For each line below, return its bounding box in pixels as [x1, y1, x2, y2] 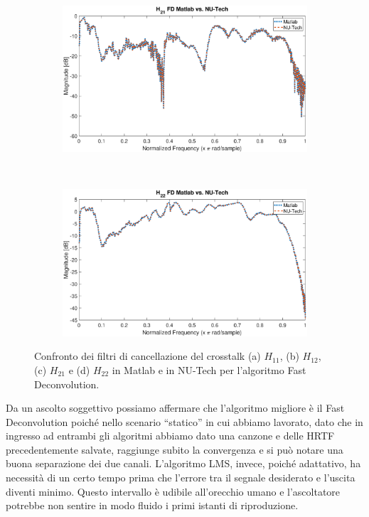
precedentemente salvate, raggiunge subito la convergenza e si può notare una [6, 442, 343, 457]
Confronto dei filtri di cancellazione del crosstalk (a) [34, 348, 261, 363]
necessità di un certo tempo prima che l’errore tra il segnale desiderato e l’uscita [6, 470, 355, 485]
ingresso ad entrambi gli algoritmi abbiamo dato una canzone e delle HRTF [6, 428, 335, 443]
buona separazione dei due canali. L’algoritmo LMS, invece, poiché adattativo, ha [6, 456, 361, 471]
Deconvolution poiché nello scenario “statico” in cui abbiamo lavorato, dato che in [6, 414, 363, 429]
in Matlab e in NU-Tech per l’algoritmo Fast [112, 362, 306, 377]
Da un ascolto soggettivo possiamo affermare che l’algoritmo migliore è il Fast [6, 400, 345, 415]
